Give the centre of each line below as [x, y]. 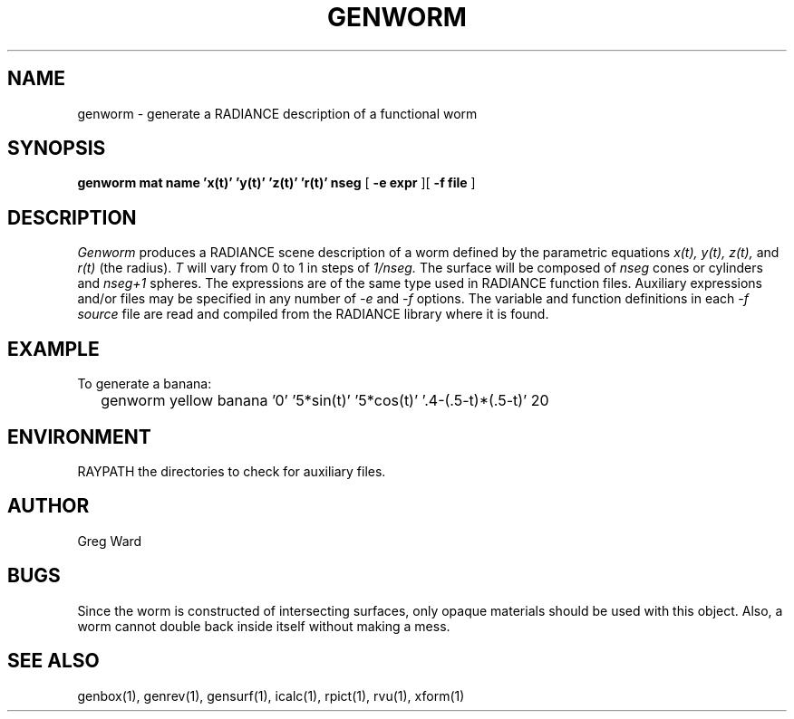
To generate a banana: [145, 384]
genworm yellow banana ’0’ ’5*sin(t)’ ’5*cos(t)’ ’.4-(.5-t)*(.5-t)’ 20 [325, 401]
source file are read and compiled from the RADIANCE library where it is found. [313, 314]
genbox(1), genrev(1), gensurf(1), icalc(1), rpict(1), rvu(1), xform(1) [271, 695]
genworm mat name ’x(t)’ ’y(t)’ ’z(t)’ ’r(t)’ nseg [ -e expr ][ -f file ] [276, 183]
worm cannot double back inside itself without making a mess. [264, 626]
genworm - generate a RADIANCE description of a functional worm [277, 113]
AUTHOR [48, 506]
